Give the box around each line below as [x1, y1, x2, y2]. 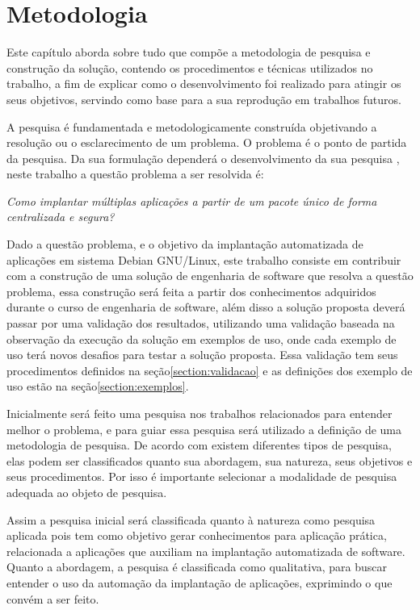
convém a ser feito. [6, 590, 99, 607]
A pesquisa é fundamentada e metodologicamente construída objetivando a [6, 118, 377, 135]
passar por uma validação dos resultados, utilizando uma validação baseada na [6, 315, 395, 332]
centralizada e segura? [6, 208, 115, 225]
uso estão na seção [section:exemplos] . [6, 378, 189, 395]
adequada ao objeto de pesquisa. [6, 483, 167, 500]
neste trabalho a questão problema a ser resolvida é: [6, 165, 264, 182]
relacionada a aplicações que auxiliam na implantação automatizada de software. [6, 542, 405, 559]
